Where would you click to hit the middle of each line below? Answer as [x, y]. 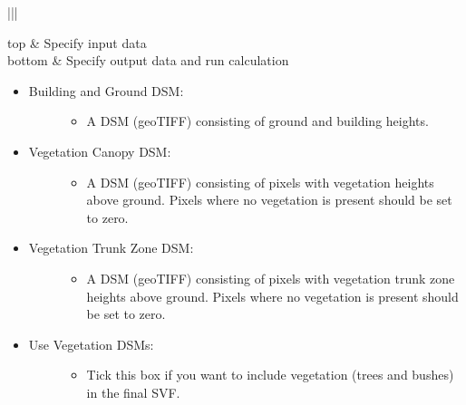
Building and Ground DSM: [106, 90]
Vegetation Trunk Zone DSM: [111, 248]
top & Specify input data [77, 42]
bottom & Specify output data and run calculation [148, 60]
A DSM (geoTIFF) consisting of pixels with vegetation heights [260, 182]
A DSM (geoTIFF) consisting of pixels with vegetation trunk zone [271, 278]
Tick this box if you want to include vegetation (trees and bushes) [270, 375]
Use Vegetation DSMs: [91, 344]
